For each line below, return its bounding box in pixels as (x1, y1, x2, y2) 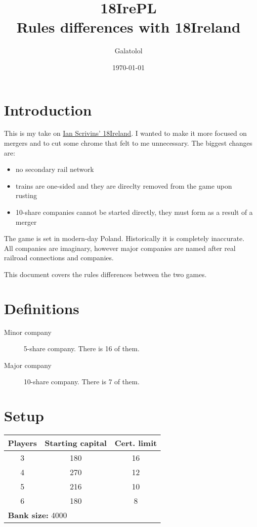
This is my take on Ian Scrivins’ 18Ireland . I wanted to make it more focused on (4, 128, 247, 138)
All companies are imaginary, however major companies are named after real (4, 243, 236, 253)
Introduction (4, 99, 92, 120)
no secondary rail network (15, 164, 94, 174)
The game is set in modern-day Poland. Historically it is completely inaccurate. (4, 233, 245, 243)
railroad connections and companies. (4, 252, 114, 263)
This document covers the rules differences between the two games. (4, 269, 207, 279)
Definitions (4, 298, 80, 318)
